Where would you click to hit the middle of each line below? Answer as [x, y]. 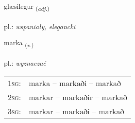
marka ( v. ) [19, 43]
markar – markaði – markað [76, 111]
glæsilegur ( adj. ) [27, 7]
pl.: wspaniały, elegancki [40, 26]
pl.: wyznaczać [25, 63]
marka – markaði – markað [75, 83]
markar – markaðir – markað [78, 97]
